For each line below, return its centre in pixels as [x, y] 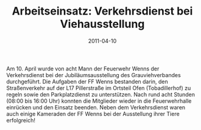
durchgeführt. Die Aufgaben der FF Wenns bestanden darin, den [87, 81]
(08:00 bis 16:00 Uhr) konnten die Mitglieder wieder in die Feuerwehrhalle [99, 101]
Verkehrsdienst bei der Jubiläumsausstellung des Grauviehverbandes [93, 75]
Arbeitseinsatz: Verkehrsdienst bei [102, 11]
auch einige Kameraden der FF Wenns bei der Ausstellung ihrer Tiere [93, 114]
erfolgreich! [21, 120]
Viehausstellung [102, 24]
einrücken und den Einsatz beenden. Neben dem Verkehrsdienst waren [96, 107]
